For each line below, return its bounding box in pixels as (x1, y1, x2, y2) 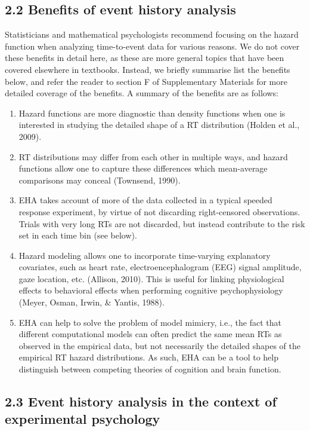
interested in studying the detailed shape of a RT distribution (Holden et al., (18, 118, 300, 131)
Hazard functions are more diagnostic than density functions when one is (18, 106, 286, 119)
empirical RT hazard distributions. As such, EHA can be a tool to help (18, 351, 279, 363)
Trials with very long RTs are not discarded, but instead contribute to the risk (18, 217, 305, 230)
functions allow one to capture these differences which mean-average (18, 162, 268, 175)
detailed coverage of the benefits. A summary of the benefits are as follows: (5, 87, 278, 99)
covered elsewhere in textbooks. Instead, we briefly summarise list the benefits (5, 63, 290, 75)
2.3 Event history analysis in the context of (5, 392, 277, 411)
